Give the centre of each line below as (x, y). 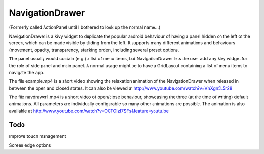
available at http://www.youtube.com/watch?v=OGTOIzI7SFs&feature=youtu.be (89, 111)
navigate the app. (27, 72)
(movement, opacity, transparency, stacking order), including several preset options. (94, 50)
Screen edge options (30, 145)
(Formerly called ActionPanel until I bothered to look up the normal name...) (85, 27)
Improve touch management (37, 136)
